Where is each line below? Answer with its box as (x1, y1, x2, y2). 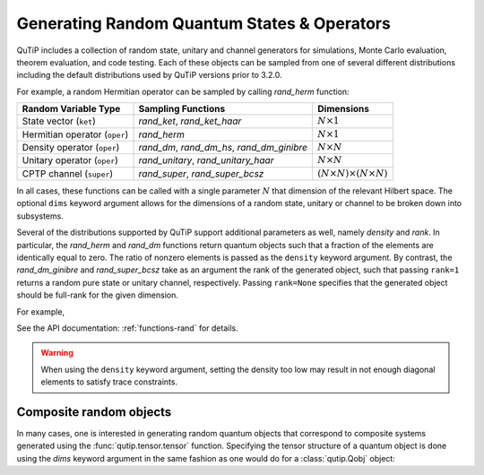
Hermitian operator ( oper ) (22, 128, 129, 141)
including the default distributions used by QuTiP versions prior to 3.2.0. (16, 70, 282, 81)
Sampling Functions (138, 103, 226, 116)
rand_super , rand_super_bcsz (138, 167, 264, 179)
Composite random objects (16, 404, 172, 419)
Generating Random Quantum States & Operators (16, 13, 392, 33)
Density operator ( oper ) (22, 142, 120, 154)
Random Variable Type (22, 103, 121, 116)
